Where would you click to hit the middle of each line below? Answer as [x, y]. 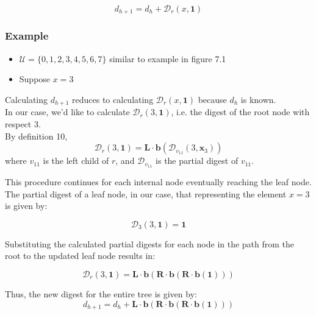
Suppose [35, 79]
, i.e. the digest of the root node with [240, 112]
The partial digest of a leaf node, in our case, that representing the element [146, 193]
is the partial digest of [197, 161]
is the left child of [76, 161]
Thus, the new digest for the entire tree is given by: [101, 293]
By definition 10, [36, 136]
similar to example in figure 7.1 [168, 58]
